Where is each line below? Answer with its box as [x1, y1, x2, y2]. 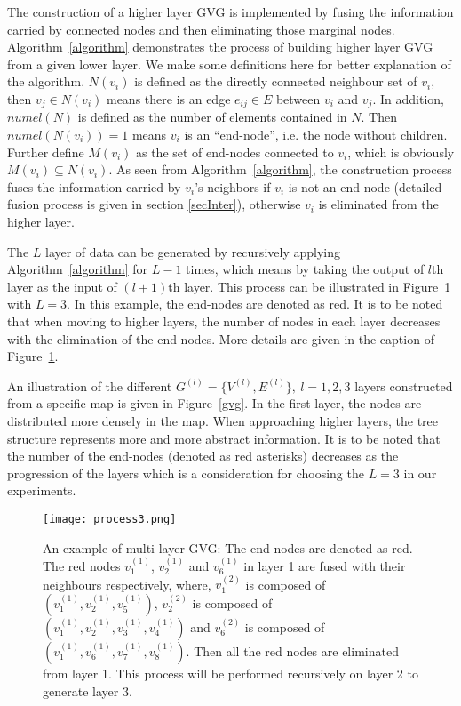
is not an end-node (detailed [288, 177, 442, 196]
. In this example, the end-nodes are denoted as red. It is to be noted [67, 294, 443, 313]
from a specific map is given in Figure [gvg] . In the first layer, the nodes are [7, 394, 422, 413]
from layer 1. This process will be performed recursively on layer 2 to [43, 663, 418, 682]
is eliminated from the [318, 195, 439, 213]
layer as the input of [7, 277, 117, 295]
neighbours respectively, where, [43, 574, 211, 593]
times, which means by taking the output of [186, 260, 425, 278]
